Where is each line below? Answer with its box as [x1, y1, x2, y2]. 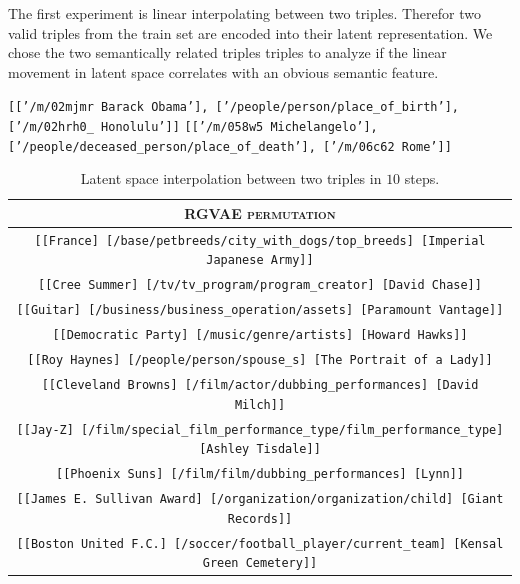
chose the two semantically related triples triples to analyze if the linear [8, 42, 447, 63]
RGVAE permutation [184, 202, 336, 223]
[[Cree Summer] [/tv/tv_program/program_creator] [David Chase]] [38, 278, 482, 293]
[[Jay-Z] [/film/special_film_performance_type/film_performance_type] [16, 422, 504, 437]
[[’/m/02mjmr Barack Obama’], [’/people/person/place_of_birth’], [8, 100, 460, 115]
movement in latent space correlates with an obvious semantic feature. [8, 61, 439, 82]
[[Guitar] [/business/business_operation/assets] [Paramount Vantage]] [16, 303, 504, 318]
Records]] [227, 511, 293, 526]
